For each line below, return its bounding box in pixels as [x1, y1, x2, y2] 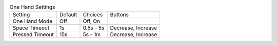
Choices [83, 11, 103, 18]
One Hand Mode [12, 18, 53, 25]
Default [59, 11, 77, 18]
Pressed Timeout [12, 31, 54, 38]
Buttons [110, 11, 129, 18]
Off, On [83, 18, 101, 25]
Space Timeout [12, 24, 50, 31]
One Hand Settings [9, 4, 55, 11]
